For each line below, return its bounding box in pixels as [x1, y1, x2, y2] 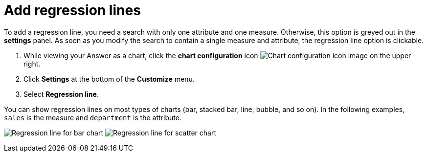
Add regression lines [4, 2, 141, 19]
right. [23, 59, 41, 68]
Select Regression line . [23, 89, 99, 98]
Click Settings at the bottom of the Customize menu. [23, 74, 195, 83]
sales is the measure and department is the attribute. [4, 113, 181, 122]
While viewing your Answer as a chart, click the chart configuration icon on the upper [23, 51, 411, 60]
